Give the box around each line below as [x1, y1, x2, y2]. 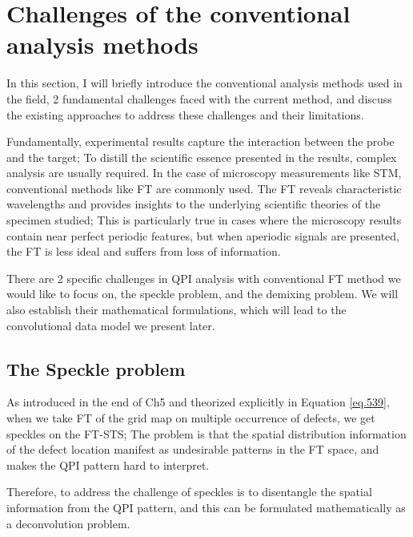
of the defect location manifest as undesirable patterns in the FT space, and [6, 441, 379, 458]
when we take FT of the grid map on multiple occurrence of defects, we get [6, 410, 375, 426]
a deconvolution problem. [6, 515, 130, 531]
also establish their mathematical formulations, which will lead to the [6, 301, 347, 318]
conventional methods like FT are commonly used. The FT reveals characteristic [6, 180, 402, 196]
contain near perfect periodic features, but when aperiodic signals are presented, [6, 227, 399, 244]
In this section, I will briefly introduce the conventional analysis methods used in [6, 75, 403, 91]
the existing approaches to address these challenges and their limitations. [6, 106, 364, 123]
